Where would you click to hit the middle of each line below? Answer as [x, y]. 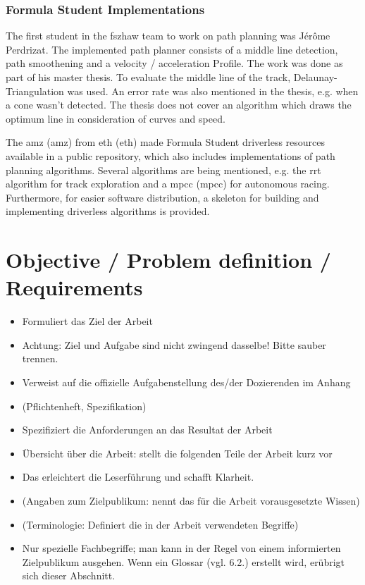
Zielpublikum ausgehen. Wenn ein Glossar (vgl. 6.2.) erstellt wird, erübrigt [184, 561]
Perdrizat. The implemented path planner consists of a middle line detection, [172, 49]
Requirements [74, 287]
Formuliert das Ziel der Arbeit [87, 321]
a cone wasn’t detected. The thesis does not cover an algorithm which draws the [179, 105]
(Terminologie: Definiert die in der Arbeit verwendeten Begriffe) [160, 524]
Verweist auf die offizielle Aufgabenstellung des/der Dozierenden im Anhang [186, 382]
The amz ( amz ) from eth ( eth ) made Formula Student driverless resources [166, 142]
